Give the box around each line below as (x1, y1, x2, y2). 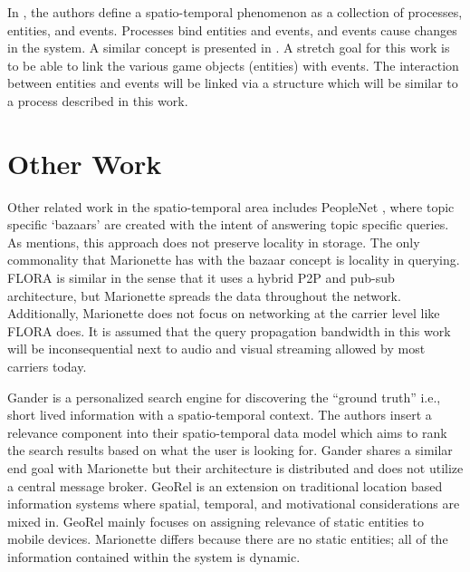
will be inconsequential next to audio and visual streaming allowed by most (7, 339, 426, 358)
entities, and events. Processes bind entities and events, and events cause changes (7, 20, 457, 39)
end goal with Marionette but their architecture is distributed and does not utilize (7, 459, 464, 477)
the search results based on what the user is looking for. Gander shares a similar (7, 441, 453, 460)
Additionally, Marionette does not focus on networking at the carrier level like (7, 304, 440, 323)
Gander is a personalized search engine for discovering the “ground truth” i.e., (7, 387, 441, 406)
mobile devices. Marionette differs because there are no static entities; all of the (7, 529, 448, 548)
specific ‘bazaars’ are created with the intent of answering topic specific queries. (7, 215, 449, 234)
